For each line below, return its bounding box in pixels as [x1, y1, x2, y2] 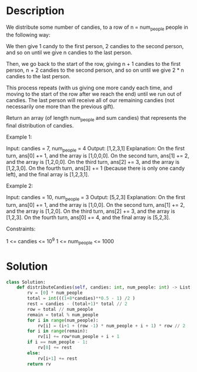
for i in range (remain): [27, 328, 88, 334]
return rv [27, 361, 51, 367]
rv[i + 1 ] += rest [37, 356, 78, 361]
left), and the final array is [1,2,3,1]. [6, 171, 89, 178]
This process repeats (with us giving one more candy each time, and [6, 84, 172, 91]
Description [6, 4, 65, 18]
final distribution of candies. [6, 122, 74, 129]
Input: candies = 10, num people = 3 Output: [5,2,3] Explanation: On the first [6, 194, 185, 202]
